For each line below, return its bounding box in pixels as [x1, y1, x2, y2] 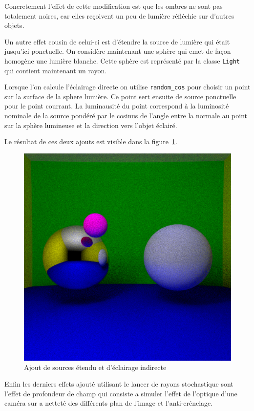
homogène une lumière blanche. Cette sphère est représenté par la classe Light [4, 55, 240, 65]
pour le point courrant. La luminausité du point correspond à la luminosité [4, 101, 229, 111]
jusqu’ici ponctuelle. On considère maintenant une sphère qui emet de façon [4, 46, 231, 56]
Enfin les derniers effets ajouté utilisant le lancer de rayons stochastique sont [4, 379, 233, 389]
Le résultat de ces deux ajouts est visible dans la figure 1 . [4, 136, 177, 147]
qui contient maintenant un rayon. [4, 65, 107, 75]
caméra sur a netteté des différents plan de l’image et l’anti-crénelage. [4, 398, 213, 408]
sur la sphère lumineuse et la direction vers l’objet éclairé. [4, 120, 177, 130]
